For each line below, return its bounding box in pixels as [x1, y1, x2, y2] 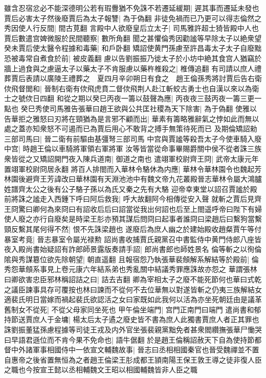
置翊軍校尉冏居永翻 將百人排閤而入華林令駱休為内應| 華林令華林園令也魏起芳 [4, 163, 262, 174]
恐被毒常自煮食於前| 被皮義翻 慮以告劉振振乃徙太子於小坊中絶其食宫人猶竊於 [4, 52, 262, 63]
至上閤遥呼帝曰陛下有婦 [183, 203, 262, 214]
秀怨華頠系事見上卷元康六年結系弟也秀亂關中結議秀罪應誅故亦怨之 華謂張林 [4, 264, 257, 274]
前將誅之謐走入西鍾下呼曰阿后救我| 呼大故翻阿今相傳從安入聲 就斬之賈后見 [4, 193, 255, 204]
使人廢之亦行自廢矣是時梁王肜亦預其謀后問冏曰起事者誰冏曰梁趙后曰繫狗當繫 [4, 213, 262, 224]
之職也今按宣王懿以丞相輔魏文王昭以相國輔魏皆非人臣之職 [4, 364, 197, 375]
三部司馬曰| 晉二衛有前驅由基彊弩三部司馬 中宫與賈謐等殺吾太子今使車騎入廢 [4, 133, 262, 144]
